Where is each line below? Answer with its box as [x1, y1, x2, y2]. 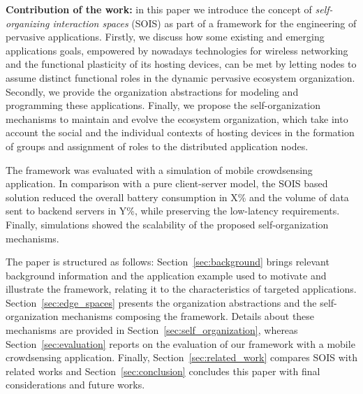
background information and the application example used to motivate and [6, 268, 327, 282]
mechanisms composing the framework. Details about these [61, 309, 315, 323]
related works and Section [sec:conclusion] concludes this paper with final [6, 363, 320, 378]
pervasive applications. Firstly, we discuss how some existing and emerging [6, 29, 325, 44]
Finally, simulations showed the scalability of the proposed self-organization [6, 217, 329, 231]
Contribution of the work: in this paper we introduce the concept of [6, 2, 312, 16]
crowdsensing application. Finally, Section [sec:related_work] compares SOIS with [6, 350, 357, 365]
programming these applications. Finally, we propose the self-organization [6, 98, 321, 112]
